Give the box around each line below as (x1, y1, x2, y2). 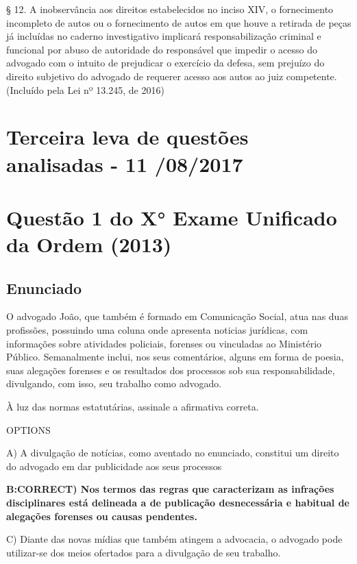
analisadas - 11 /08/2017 (6, 149, 243, 177)
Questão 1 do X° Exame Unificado (6, 203, 337, 231)
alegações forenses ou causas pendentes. (6, 508, 197, 523)
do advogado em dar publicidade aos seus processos (6, 458, 222, 473)
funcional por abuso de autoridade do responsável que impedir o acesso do (6, 42, 318, 56)
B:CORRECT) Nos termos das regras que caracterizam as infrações (6, 482, 334, 496)
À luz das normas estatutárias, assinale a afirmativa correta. (6, 400, 259, 414)
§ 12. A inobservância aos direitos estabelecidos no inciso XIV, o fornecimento (6, 2, 334, 16)
